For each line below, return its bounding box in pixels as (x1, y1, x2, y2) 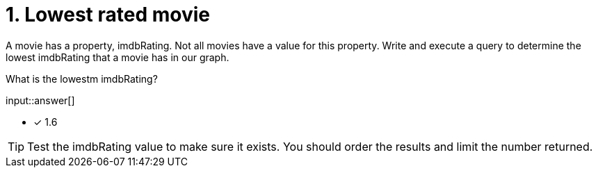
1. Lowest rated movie (6, 3, 210, 26)
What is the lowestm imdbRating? (6, 72, 158, 85)
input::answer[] (6, 94, 75, 106)
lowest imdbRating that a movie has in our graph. (6, 51, 229, 63)
